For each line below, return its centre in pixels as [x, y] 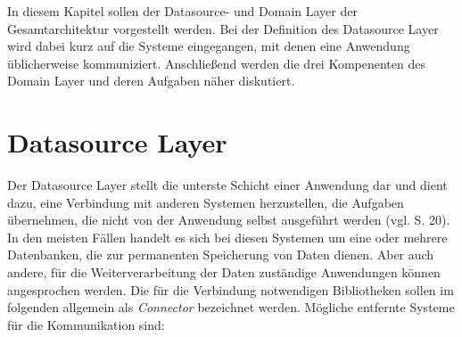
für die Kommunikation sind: [86, 324]
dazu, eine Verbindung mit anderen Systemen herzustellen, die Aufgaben [206, 202]
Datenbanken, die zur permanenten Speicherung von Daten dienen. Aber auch [221, 255]
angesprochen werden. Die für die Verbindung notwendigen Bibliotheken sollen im [231, 289]
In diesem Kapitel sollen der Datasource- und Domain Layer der [182, 11]
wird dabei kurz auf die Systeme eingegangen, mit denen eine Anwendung [209, 46]
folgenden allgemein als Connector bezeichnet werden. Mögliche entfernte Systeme [231, 307]
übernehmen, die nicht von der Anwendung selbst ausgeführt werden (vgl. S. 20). [229, 220]
